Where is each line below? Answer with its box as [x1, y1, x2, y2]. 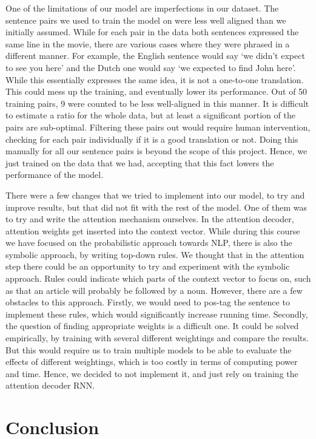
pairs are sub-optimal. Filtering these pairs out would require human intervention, [5, 120, 311, 133]
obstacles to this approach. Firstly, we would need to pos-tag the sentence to [5, 296, 290, 308]
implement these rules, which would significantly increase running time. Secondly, [5, 307, 308, 320]
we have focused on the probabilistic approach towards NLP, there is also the [5, 236, 292, 249]
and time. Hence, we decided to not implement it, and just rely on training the [5, 367, 298, 379]
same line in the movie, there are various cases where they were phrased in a [5, 37, 290, 50]
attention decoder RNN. [5, 379, 95, 392]
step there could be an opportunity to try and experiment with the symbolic [5, 260, 290, 273]
